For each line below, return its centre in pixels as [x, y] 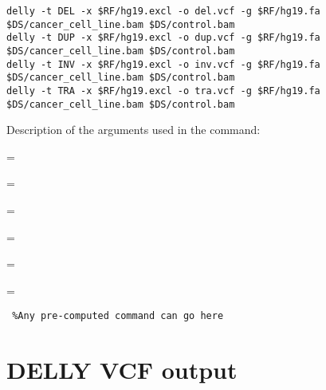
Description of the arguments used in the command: [134, 130]
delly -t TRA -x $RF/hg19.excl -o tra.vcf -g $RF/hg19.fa [163, 91]
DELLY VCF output [122, 370]
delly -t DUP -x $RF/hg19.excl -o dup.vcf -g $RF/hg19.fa [163, 38]
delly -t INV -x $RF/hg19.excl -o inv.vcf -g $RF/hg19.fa [163, 64]
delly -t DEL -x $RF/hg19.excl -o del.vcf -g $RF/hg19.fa [163, 11]
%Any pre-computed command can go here [118, 316]
